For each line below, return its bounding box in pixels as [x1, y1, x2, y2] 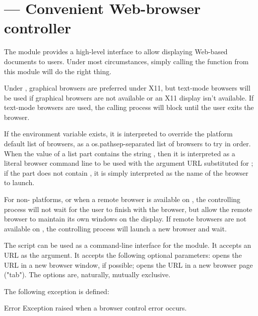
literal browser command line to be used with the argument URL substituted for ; [4, 158, 254, 168]
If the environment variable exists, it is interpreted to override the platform [4, 128, 233, 139]
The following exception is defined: [4, 286, 110, 296]
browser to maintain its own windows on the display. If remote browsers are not [4, 213, 247, 224]
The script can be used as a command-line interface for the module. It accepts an [4, 240, 252, 250]
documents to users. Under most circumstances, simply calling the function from [4, 56, 249, 66]
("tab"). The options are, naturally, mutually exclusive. [4, 269, 171, 280]
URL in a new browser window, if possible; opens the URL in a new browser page [4, 259, 253, 270]
